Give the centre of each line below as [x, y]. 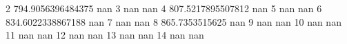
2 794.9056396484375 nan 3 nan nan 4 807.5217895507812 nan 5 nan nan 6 [164, 8]
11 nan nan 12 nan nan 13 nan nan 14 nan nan [105, 35]
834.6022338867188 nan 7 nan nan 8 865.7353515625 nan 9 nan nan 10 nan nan [173, 21]
